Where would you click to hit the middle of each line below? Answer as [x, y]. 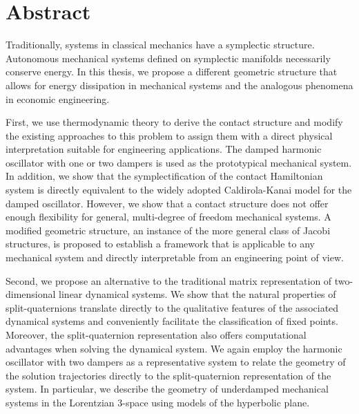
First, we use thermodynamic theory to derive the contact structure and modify [174, 122]
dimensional [31, 294]
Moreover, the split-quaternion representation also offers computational [156, 335]
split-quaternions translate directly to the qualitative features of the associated [172, 307]
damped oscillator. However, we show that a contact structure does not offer [167, 203]
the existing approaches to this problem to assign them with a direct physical [169, 135]
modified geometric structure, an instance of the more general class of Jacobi [168, 230]
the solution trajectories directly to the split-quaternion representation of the [168, 375]
